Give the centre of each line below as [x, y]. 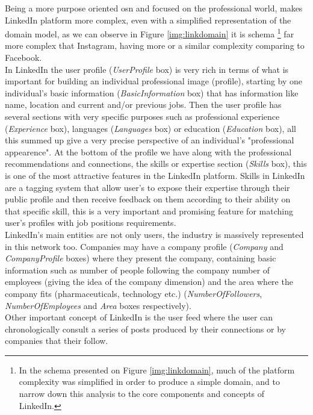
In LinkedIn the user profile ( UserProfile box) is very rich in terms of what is [147, 69]
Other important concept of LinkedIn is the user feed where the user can [139, 317]
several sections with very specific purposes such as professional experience [142, 116]
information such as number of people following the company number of [138, 270]
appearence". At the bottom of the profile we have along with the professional [148, 151]
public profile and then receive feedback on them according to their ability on [148, 199]
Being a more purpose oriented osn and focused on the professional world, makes [154, 8]
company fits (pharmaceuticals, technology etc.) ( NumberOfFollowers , [134, 293]
